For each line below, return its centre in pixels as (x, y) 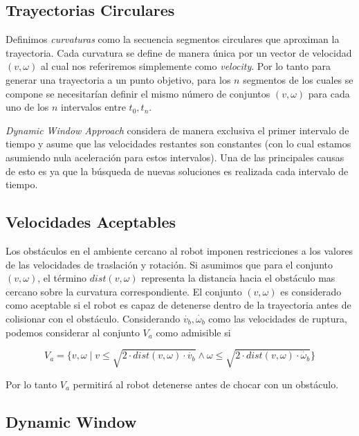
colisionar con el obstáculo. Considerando (93, 318)
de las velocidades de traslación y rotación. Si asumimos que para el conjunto (169, 264)
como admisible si (193, 332)
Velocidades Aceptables (91, 222)
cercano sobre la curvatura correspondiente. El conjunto (124, 291)
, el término (62, 278)
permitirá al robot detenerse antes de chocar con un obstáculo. (206, 384)
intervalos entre (93, 107)
